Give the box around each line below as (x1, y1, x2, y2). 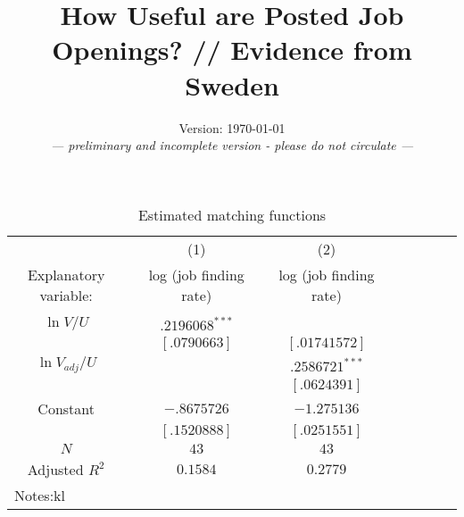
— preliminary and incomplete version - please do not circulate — (50, 136, 414, 154)
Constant (37, 397, 95, 419)
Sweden (185, 66, 279, 103)
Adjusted (27, 458, 84, 479)
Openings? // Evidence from (52, 31, 412, 68)
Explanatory (27, 263, 105, 285)
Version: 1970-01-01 (178, 118, 286, 137)
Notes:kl (14, 484, 65, 505)
